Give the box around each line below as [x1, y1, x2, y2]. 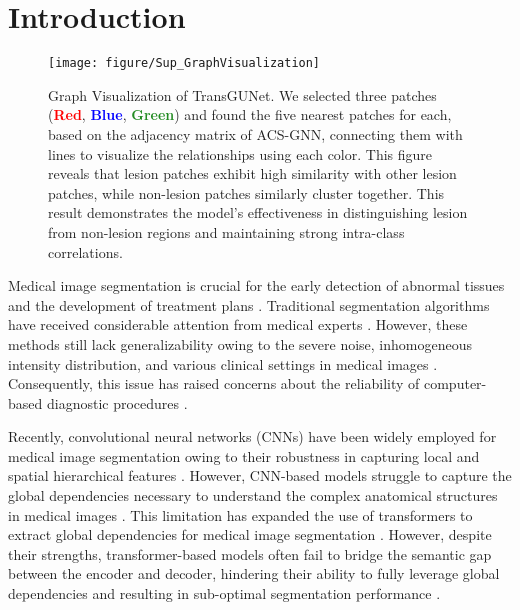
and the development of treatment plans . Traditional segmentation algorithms [8, 294, 490, 315]
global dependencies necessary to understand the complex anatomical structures [8, 485, 498, 506]
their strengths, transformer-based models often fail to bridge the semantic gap [8, 543, 492, 564]
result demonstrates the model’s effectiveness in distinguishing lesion [48, 202, 468, 223]
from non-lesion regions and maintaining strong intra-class [48, 221, 405, 242]
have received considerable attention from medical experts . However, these [8, 314, 468, 335]
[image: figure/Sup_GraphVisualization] [48, 56, 321, 71]
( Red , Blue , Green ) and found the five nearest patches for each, [48, 104, 452, 125]
